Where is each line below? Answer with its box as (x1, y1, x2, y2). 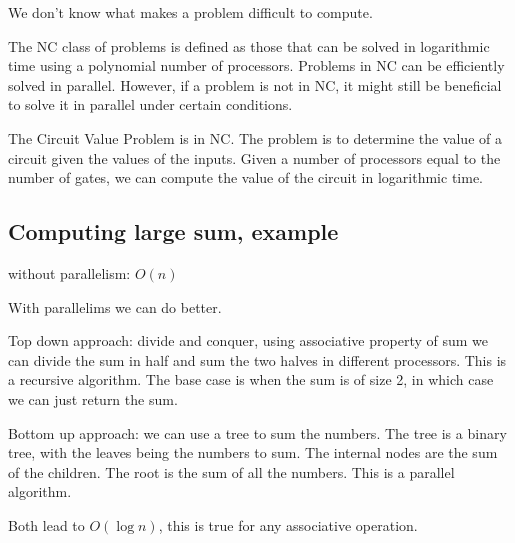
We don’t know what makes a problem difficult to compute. (8, 2, 373, 22)
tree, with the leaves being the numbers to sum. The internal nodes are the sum (8, 442, 498, 463)
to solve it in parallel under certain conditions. (8, 94, 293, 115)
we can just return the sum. (8, 388, 178, 409)
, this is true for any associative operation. (158, 514, 418, 535)
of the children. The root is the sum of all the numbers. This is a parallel (8, 461, 455, 482)
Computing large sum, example (8, 216, 339, 247)
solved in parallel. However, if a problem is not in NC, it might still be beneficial (8, 74, 502, 95)
